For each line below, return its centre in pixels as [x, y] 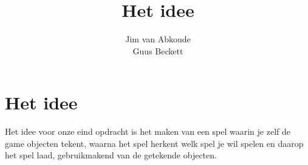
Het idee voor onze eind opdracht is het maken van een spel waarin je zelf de [148, 131]
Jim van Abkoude [158, 39]
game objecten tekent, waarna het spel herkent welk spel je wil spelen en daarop [154, 143]
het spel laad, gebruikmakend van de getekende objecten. [111, 155]
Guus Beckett [158, 50]
